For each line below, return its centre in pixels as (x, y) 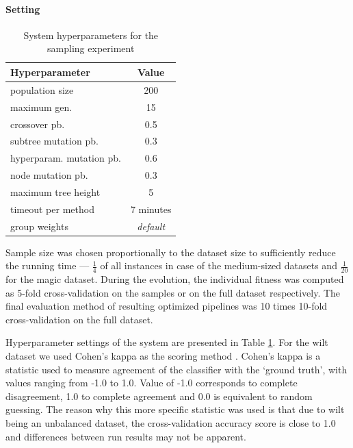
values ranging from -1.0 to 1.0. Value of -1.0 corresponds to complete (152, 383)
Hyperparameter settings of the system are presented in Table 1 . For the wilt (167, 342)
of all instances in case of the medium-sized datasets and (219, 265)
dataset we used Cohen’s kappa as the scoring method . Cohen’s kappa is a (163, 356)
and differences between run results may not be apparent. (126, 436)
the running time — (48, 265)
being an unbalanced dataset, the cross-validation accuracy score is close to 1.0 (171, 423)
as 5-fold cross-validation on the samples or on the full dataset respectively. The (173, 292)
